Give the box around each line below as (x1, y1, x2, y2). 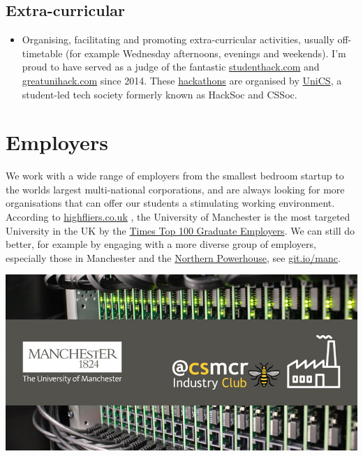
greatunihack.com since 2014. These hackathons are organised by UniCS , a (22, 73, 342, 87)
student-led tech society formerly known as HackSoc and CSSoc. (22, 87, 297, 101)
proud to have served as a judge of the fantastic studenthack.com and (22, 59, 320, 74)
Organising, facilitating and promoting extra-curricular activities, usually (22, 32, 334, 47)
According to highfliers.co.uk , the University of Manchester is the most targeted (6, 209, 350, 224)
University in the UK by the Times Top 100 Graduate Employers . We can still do (6, 223, 355, 237)
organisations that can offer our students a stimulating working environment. (6, 196, 335, 210)
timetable (22, 45, 63, 60)
